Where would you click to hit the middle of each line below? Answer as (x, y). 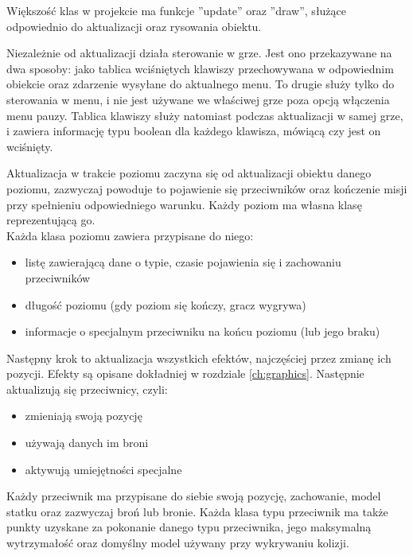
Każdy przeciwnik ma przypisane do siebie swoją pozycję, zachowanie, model (194, 496)
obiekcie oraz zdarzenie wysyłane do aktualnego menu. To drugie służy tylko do (201, 84)
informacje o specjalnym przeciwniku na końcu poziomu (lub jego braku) (203, 331)
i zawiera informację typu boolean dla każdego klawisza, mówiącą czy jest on (194, 131)
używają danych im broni (87, 443)
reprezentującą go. (51, 220)
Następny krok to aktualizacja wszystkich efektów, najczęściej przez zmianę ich (199, 358)
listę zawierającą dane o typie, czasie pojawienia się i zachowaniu (183, 262)
